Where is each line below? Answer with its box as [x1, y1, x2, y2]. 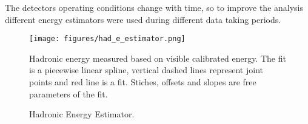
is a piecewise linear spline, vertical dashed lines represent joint [29, 64, 263, 76]
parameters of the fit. [29, 87, 108, 100]
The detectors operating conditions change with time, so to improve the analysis [5, 1, 304, 13]
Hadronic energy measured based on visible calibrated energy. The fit [29, 51, 286, 64]
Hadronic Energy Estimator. [29, 108, 135, 120]
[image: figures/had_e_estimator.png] [29, 34, 186, 44]
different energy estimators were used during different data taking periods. [5, 13, 281, 25]
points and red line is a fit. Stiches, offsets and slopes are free [29, 76, 256, 88]
